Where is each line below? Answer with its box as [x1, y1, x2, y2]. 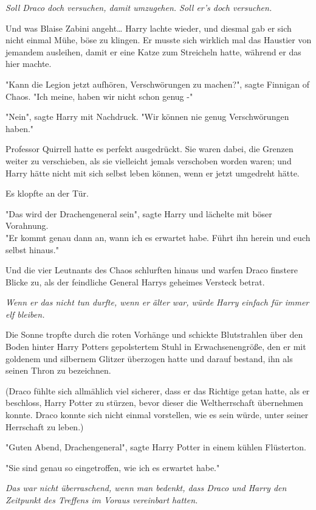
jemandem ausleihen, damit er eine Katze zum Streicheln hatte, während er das [5, 45, 301, 58]
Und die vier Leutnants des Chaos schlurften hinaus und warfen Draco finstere [5, 264, 298, 276]
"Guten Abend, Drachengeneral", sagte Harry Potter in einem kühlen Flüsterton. [5, 441, 306, 453]
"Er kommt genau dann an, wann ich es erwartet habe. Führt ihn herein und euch [5, 231, 311, 243]
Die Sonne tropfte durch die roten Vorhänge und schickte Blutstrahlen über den [5, 328, 303, 341]
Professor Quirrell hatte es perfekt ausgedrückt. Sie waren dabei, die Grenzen [5, 142, 294, 155]
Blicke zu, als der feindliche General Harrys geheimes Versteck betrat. [5, 275, 265, 288]
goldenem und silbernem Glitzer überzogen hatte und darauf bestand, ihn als [5, 352, 293, 365]
